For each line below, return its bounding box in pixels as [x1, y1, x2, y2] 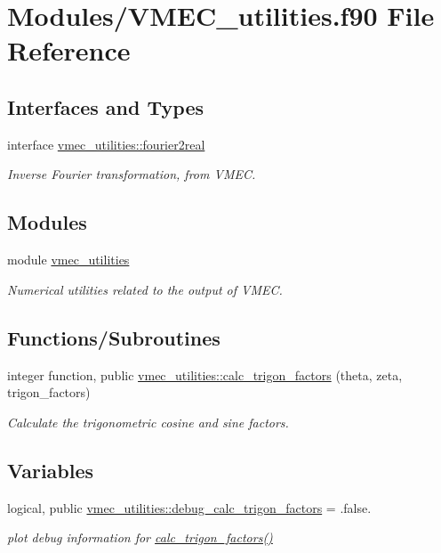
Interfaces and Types [7, 93, 204, 120]
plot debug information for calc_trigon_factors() [7, 528, 273, 547]
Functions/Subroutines [7, 323, 220, 351]
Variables [7, 456, 94, 484]
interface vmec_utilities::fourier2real [7, 134, 205, 153]
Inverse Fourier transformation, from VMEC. [7, 165, 256, 183]
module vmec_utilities [7, 250, 130, 269]
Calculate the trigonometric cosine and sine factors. [7, 412, 289, 431]
